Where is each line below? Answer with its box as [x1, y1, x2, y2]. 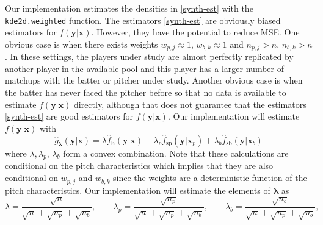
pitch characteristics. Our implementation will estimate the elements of [5, 184, 270, 196]
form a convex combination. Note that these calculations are [63, 146, 289, 159]
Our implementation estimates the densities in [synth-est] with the [5, 2, 253, 14]
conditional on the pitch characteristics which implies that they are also [5, 159, 274, 172]
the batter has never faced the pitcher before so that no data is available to [5, 86, 286, 99]
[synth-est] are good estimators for [5, 110, 134, 123]
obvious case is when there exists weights [5, 37, 158, 50]
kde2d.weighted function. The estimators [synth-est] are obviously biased [5, 13, 281, 26]
